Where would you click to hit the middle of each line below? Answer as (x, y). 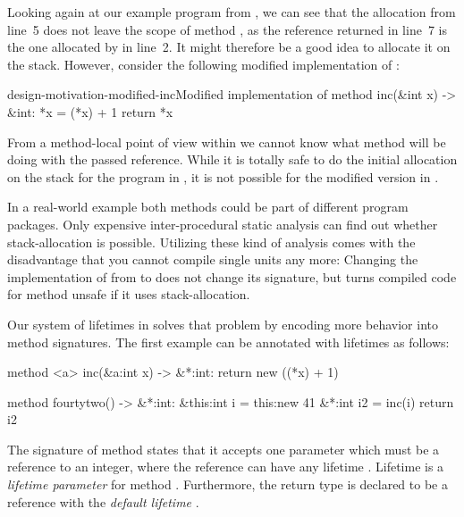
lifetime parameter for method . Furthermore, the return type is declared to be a (228, 484)
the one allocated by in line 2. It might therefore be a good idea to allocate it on (229, 47)
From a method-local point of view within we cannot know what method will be (227, 142)
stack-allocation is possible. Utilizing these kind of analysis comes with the (211, 242)
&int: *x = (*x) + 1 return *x (90, 111)
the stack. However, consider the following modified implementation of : (203, 64)
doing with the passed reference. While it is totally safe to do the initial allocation (232, 159)
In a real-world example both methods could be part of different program (208, 207)
